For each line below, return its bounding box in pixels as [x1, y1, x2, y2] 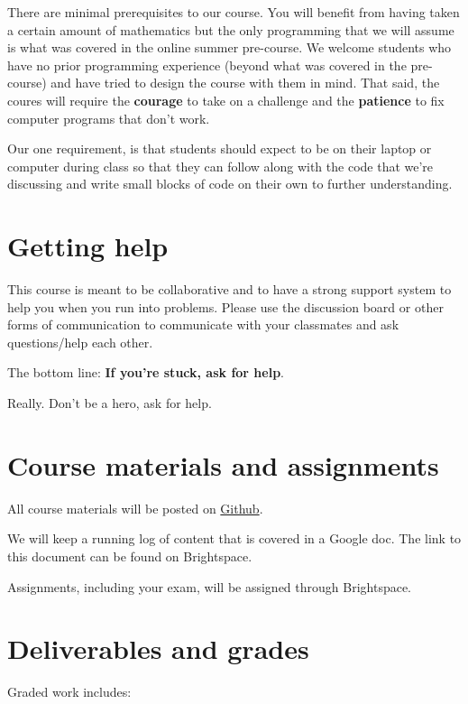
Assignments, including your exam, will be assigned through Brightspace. [7, 577, 412, 596]
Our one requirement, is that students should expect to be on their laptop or [7, 139, 432, 158]
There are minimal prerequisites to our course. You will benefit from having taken [7, 3, 460, 21]
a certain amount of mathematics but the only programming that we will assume [7, 20, 454, 39]
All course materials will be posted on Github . [7, 498, 263, 517]
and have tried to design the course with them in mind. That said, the [50, 73, 440, 92]
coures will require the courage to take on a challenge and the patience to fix [7, 90, 445, 109]
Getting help [7, 227, 169, 264]
